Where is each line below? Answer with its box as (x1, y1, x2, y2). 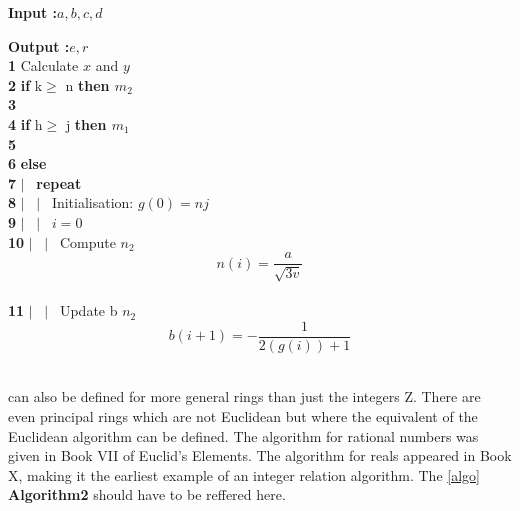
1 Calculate (8, 55, 79, 76)
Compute (59, 231, 116, 252)
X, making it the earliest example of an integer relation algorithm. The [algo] (8, 464, 480, 485)
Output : (8, 35, 70, 56)
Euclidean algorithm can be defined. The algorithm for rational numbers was (8, 425, 479, 446)
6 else (8, 153, 47, 174)
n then (65, 74, 110, 95)
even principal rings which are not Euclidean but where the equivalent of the (8, 406, 478, 427)
